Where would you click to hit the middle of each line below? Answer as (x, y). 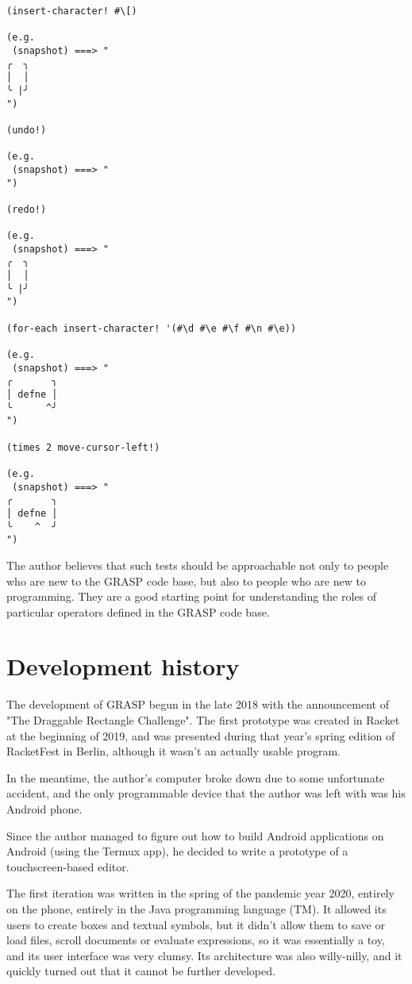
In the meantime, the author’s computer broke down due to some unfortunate (196, 777)
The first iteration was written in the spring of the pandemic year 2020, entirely (200, 893)
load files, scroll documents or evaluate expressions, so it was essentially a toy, (196, 940)
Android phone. (44, 808)
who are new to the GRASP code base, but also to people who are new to (186, 580)
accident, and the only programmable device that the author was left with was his (206, 793)
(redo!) (27, 209)
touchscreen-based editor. (68, 866)
